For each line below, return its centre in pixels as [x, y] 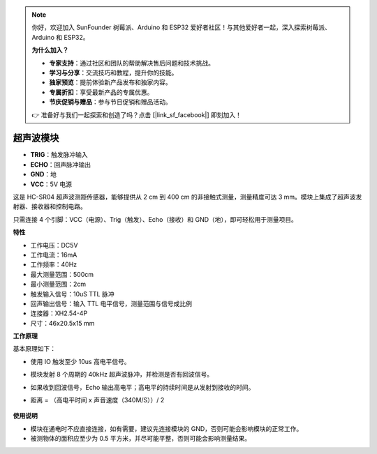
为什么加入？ [50, 50]
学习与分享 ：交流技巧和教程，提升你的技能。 [113, 73]
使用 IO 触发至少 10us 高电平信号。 [80, 361]
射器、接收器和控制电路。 [50, 206]
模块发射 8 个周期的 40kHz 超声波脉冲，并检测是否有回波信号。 [122, 374]
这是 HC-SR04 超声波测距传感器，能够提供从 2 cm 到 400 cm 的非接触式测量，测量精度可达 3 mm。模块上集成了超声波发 [187, 197]
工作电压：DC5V [54, 245]
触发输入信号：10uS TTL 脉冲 [72, 294]
